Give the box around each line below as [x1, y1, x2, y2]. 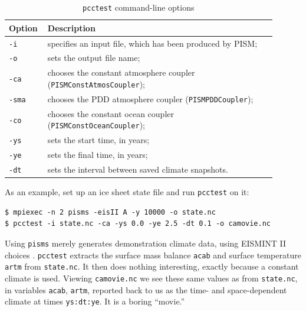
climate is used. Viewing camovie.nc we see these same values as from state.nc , [5, 272, 298, 284]
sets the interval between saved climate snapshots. [47, 163, 228, 176]
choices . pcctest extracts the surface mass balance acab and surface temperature [5, 248, 301, 261]
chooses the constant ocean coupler [47, 107, 174, 119]
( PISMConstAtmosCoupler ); [47, 77, 145, 90]
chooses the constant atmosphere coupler [47, 66, 195, 79]
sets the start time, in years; [47, 134, 150, 146]
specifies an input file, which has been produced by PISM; [47, 37, 258, 49]
